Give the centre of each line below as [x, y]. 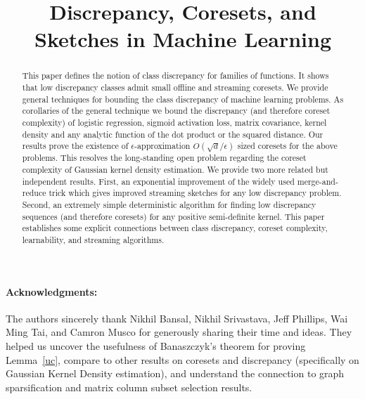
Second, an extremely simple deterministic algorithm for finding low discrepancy [169, 204]
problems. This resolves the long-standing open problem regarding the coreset [164, 158]
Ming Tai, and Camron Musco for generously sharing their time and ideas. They [179, 332]
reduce [34, 193]
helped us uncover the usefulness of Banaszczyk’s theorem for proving [156, 345]
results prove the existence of [75, 146]
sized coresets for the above [287, 146]
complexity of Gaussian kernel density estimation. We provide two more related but [175, 169]
